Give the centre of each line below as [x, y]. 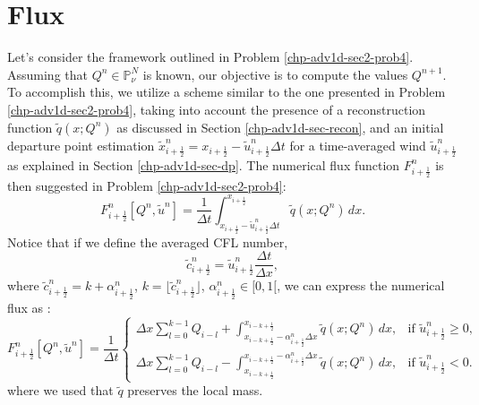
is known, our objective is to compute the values [275, 74]
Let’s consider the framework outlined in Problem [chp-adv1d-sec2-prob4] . [210, 57]
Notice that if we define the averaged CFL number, [148, 241]
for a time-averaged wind [358, 145]
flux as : [29, 307]
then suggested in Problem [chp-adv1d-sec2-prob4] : [147, 185]
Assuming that [47, 74]
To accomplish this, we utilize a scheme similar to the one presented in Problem [227, 92]
